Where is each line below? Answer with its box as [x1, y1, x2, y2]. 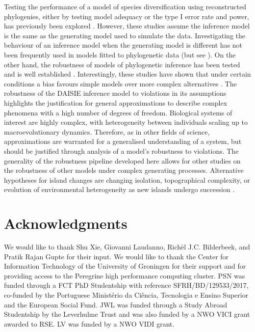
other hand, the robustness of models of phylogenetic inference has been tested [4, 59, 240, 69]
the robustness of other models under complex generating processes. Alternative [4, 165, 244, 175]
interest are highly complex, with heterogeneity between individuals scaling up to [4, 117, 248, 127]
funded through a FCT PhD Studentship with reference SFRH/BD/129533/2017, [4, 280, 249, 290]
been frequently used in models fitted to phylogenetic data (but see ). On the [4, 49, 236, 59]
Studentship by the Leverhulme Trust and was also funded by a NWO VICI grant [4, 309, 250, 319]
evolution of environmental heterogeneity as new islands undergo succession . [4, 184, 235, 194]
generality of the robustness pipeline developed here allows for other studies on [4, 155, 241, 166]
